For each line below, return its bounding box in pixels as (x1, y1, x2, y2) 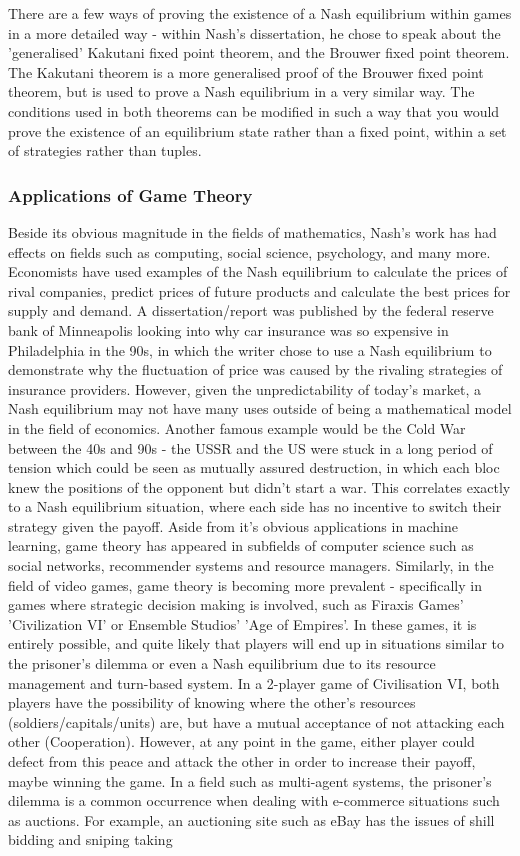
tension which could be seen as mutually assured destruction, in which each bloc (8, 457, 500, 478)
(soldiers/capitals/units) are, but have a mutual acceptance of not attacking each (8, 711, 505, 732)
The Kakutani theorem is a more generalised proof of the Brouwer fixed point (8, 61, 484, 82)
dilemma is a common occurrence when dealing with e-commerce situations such (8, 790, 500, 811)
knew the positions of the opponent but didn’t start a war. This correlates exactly (8, 476, 511, 497)
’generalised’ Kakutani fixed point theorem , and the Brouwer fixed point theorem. (8, 42, 510, 63)
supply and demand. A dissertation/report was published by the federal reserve (8, 300, 494, 321)
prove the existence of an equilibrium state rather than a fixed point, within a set (8, 120, 507, 141)
